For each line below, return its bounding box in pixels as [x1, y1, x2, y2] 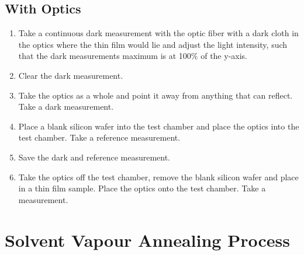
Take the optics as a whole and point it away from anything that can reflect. [18, 89, 293, 101]
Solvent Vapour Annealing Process [5, 228, 290, 251]
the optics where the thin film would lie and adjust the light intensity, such [18, 38, 288, 50]
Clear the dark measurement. [18, 69, 123, 81]
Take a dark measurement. [18, 100, 114, 113]
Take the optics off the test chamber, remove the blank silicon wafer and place [18, 170, 299, 183]
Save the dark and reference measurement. [18, 151, 171, 163]
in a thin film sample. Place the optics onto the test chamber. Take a [18, 182, 266, 194]
